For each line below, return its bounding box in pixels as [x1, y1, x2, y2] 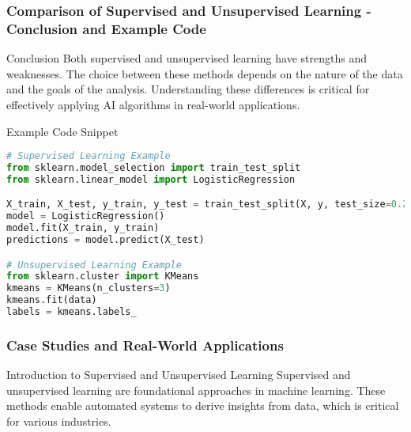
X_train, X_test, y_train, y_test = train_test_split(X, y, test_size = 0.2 [6, 199, 409, 210]
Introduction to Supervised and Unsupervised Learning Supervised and [6, 366, 351, 383]
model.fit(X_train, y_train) [6, 222, 160, 234]
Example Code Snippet [6, 123, 119, 139]
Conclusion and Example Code [6, 18, 206, 38]
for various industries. [6, 412, 111, 429]
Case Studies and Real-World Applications [6, 335, 284, 354]
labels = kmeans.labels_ [6, 306, 137, 318]
